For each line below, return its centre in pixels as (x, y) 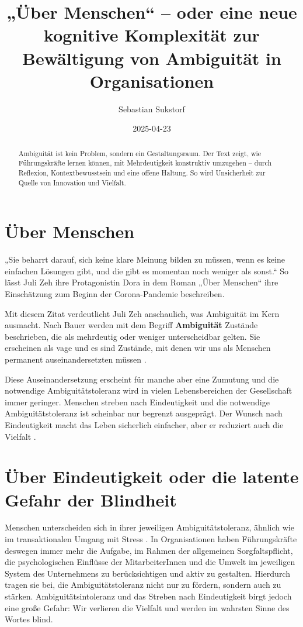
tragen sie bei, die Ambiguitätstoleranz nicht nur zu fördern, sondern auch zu (143, 585)
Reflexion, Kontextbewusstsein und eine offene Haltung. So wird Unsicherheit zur (142, 172)
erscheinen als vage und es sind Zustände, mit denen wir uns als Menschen (138, 348)
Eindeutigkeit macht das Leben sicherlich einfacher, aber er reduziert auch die (144, 424)
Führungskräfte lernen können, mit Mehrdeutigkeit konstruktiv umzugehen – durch (145, 163)
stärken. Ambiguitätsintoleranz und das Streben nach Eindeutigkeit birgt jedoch (148, 596)
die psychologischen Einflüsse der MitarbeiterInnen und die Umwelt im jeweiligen (150, 562)
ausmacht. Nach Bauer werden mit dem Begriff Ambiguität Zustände (131, 325)
